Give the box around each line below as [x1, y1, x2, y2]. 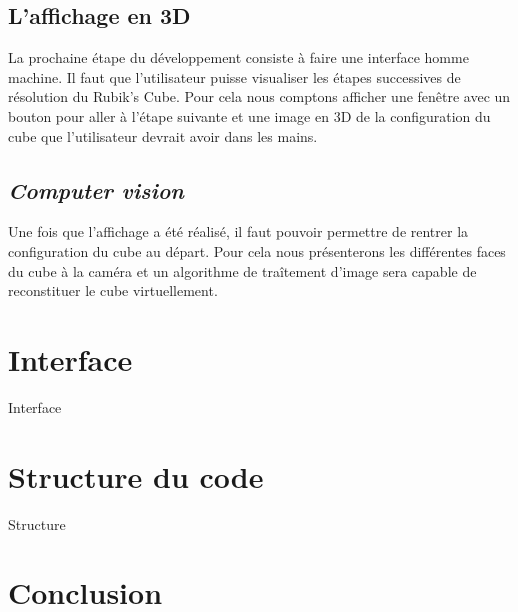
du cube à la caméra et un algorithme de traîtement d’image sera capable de [8, 260, 477, 281]
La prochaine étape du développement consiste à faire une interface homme [8, 47, 469, 68]
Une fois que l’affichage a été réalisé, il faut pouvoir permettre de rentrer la [8, 221, 469, 242]
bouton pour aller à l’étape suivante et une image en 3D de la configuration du [8, 105, 491, 126]
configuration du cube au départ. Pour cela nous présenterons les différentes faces [8, 240, 506, 261]
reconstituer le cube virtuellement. [8, 280, 218, 301]
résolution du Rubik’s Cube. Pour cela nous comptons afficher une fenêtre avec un [8, 86, 511, 107]
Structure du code [8, 455, 264, 496]
